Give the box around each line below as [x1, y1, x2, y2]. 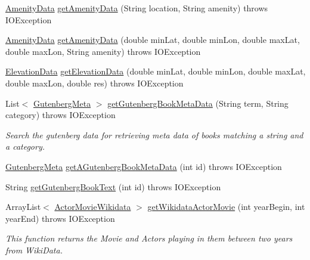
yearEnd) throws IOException [5, 212, 115, 224]
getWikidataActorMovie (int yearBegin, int [147, 200, 305, 213]
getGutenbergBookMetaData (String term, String [107, 97, 289, 109]
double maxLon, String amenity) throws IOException [5, 45, 201, 57]
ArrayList [5, 200, 41, 213]
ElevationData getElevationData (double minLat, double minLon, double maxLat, [5, 65, 306, 78]
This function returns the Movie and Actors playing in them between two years [5, 232, 293, 244]
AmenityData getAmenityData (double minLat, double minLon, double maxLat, [5, 33, 300, 46]
